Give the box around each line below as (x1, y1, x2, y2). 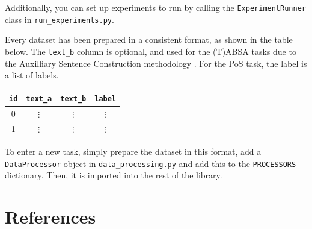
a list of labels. (5, 69, 59, 81)
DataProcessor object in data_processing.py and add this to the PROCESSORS (5, 157, 296, 169)
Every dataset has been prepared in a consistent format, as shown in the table (5, 33, 293, 46)
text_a (26, 95, 52, 104)
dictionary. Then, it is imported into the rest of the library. (5, 169, 222, 181)
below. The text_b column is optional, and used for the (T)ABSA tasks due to (5, 45, 296, 57)
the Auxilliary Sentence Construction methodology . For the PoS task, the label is (5, 57, 307, 69)
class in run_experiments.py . (5, 13, 114, 25)
